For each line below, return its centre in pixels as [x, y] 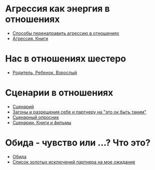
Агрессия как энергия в [57, 9]
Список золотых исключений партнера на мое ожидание [74, 162]
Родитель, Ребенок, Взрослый [45, 72]
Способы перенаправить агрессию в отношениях [66, 33]
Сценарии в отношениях [59, 93]
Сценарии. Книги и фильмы [42, 122]
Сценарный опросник [35, 117]
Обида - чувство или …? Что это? [78, 142]
